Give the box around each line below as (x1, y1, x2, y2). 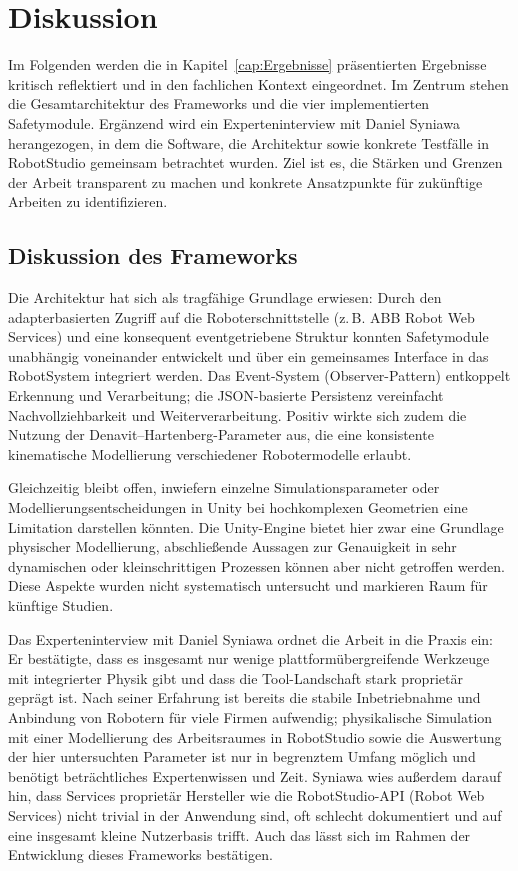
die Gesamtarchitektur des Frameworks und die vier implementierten (8, 93, 430, 114)
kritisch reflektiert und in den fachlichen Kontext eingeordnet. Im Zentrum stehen (8, 73, 509, 94)
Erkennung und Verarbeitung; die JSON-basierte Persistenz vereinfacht (8, 385, 444, 406)
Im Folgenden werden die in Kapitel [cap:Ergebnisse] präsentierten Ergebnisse (8, 54, 487, 75)
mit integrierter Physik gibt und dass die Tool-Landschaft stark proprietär (8, 667, 463, 688)
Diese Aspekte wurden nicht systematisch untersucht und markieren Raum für (8, 575, 488, 596)
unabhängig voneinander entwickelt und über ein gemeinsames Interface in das (8, 345, 489, 366)
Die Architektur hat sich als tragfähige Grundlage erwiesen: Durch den (8, 287, 442, 308)
